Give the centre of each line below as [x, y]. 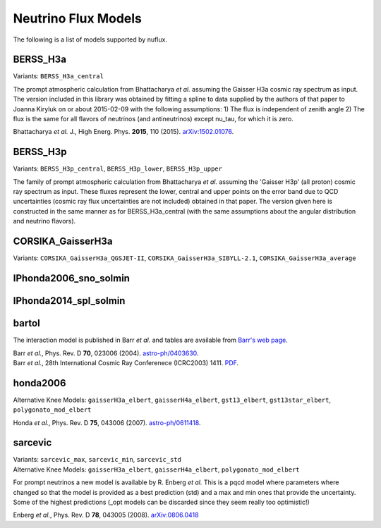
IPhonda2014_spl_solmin [69, 301]
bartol [26, 323]
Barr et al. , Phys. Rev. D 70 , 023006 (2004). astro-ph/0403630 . [106, 353]
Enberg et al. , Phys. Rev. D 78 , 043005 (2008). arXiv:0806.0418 [106, 515]
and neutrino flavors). [44, 221]
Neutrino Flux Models [78, 18]
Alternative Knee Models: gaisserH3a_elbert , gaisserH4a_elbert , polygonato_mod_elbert [156, 469]
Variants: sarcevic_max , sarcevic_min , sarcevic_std [97, 460]
